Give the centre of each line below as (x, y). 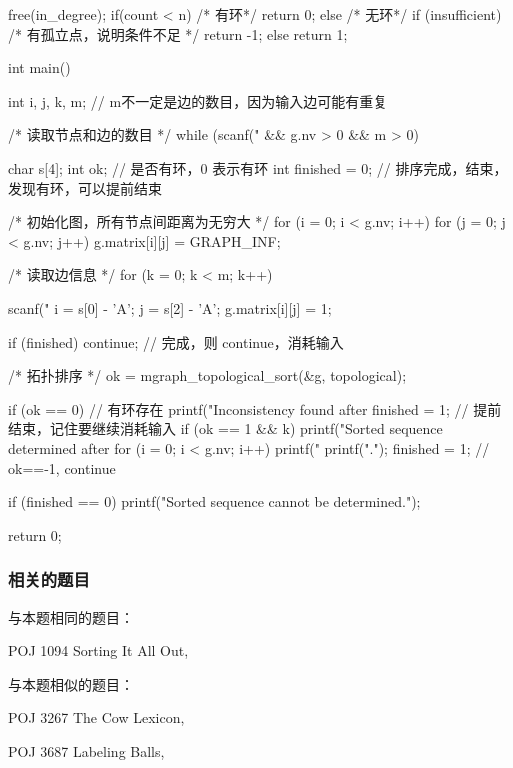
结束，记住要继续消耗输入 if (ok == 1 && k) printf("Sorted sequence (225, 428)
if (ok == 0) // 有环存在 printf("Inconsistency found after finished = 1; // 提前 (255, 408)
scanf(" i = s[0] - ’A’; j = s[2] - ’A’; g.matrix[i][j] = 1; (170, 307)
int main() (39, 67)
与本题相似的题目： (71, 683)
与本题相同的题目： (71, 616)
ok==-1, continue (62, 467)
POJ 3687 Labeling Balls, (86, 750)
